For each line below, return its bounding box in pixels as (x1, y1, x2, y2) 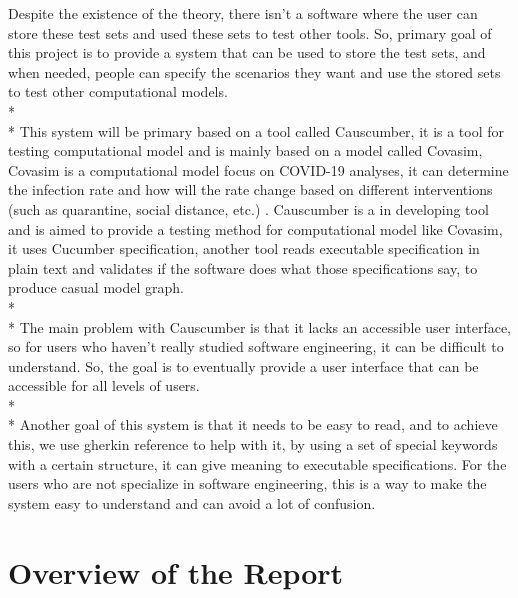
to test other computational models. (8, 81, 228, 102)
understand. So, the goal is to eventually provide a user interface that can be (8, 355, 479, 376)
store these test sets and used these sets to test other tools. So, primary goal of (8, 22, 492, 43)
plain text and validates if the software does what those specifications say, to (8, 257, 478, 278)
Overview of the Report (8, 551, 344, 592)
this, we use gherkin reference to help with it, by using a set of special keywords (8, 434, 498, 455)
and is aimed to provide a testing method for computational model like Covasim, (8, 218, 503, 239)
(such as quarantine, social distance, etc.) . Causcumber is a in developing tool (8, 198, 489, 219)
